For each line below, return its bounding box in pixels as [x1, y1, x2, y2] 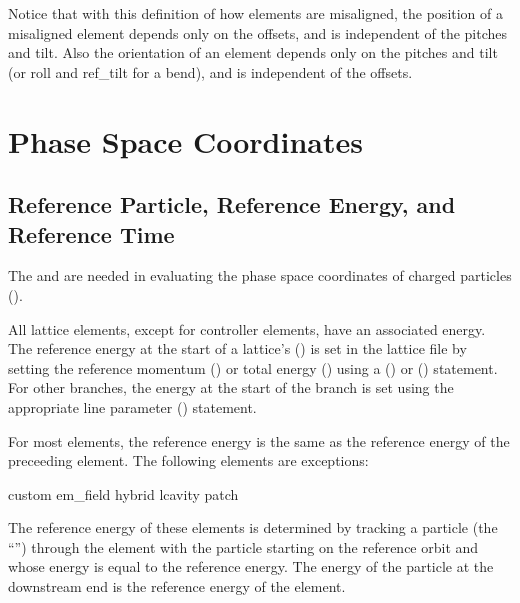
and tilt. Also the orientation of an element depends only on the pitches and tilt [8, 42, 498, 63]
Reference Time [8, 218, 175, 249]
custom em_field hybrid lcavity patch [8, 483, 239, 504]
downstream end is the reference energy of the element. [8, 576, 346, 597]
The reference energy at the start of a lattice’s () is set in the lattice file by [8, 338, 467, 359]
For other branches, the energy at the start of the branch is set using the [8, 377, 454, 398]
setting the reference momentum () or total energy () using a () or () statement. [8, 357, 498, 378]
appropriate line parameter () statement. [8, 396, 257, 417]
